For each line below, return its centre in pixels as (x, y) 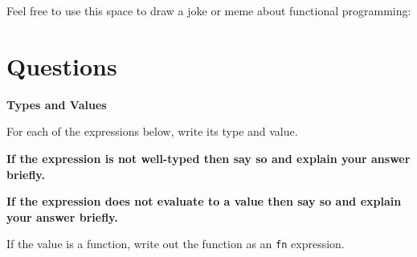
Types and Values (57, 104)
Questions (62, 65)
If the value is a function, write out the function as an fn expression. (176, 244)
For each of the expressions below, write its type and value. (152, 131)
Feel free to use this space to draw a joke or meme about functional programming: (209, 10)
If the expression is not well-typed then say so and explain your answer (208, 158)
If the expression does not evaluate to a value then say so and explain (204, 201)
